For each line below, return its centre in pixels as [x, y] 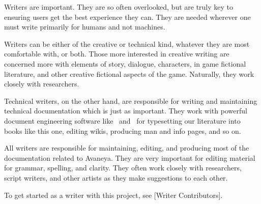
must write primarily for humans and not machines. [85, 27]
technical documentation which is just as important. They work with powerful [126, 111]
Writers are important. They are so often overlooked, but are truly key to [119, 7]
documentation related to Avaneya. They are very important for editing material [130, 157]
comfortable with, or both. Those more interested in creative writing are [117, 54]
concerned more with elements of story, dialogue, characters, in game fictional [125, 63]
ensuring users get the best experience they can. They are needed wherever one [127, 17]
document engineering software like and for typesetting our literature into [122, 120]
